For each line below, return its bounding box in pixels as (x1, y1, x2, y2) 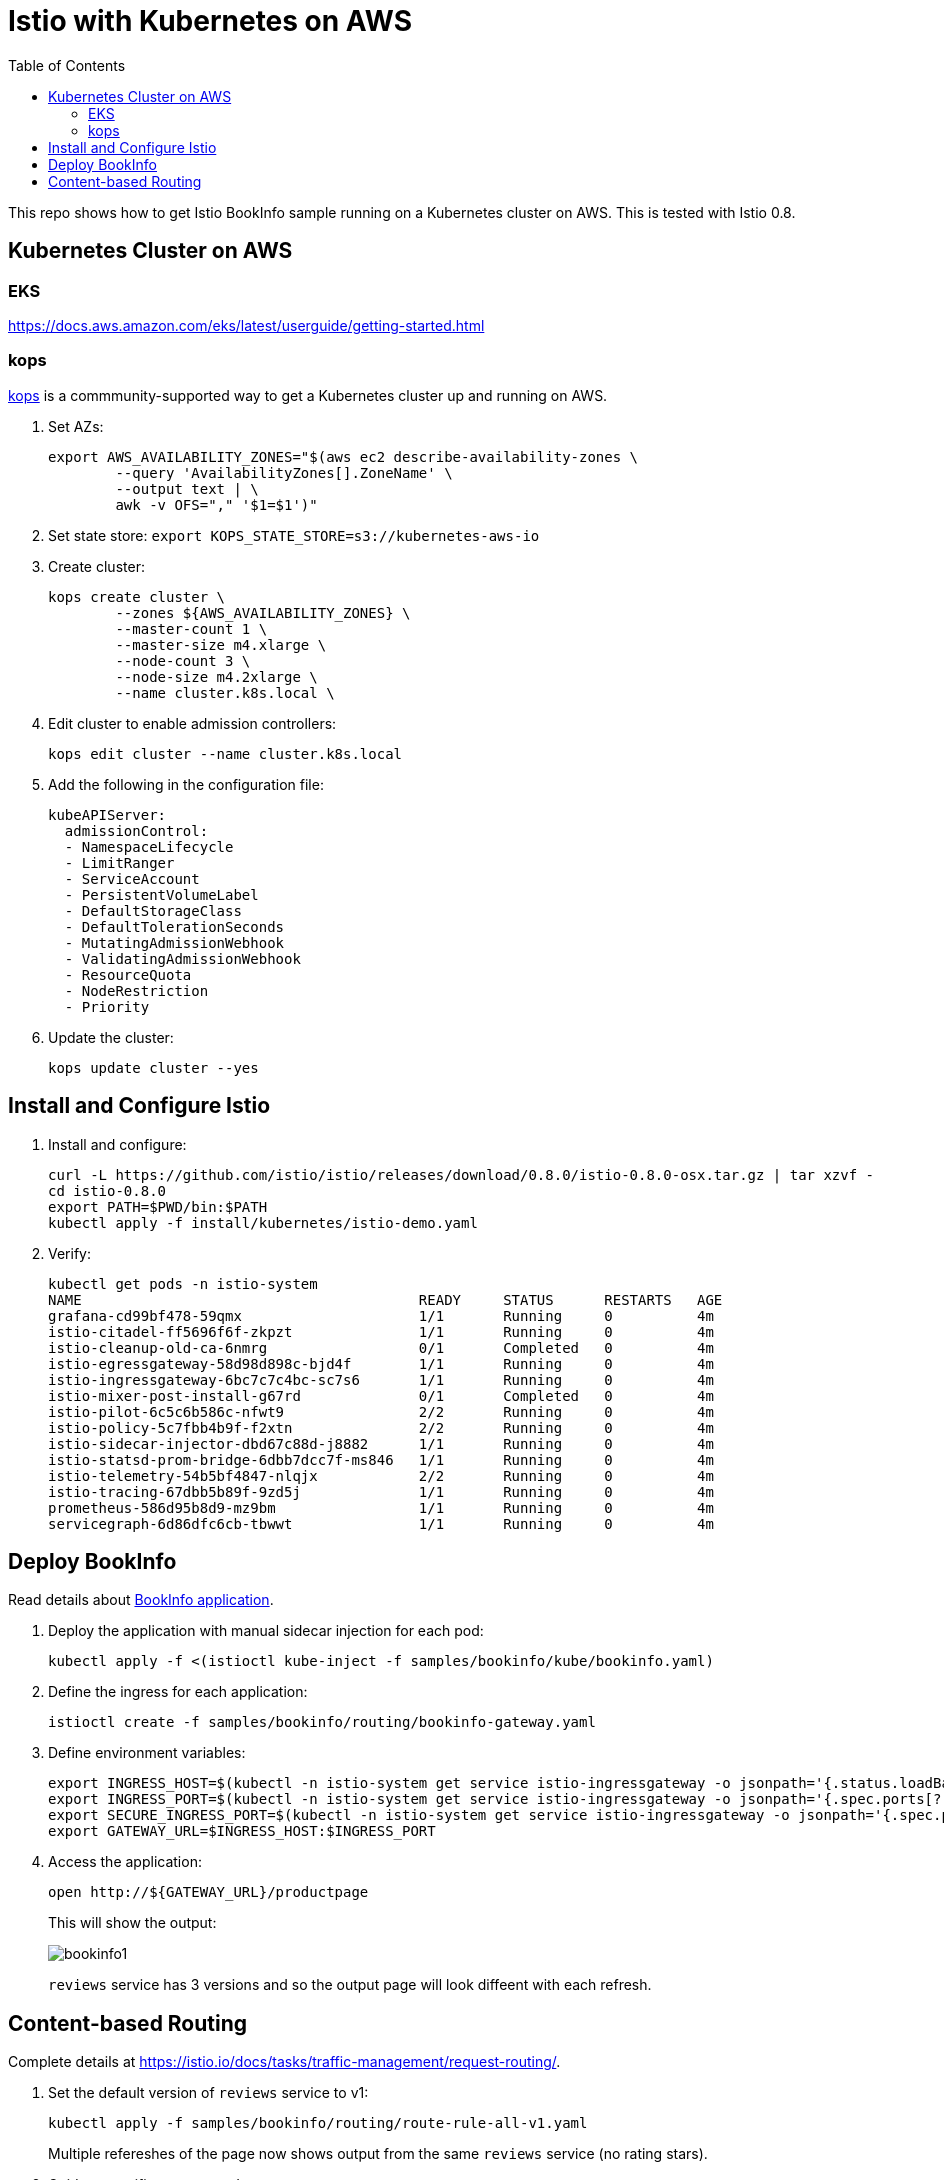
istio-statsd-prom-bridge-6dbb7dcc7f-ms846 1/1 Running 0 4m (48, 1451, 714, 1468)
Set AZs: (48, 417, 104, 435)
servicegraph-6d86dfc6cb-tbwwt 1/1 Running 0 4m (48, 1515, 714, 1532)
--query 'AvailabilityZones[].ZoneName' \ (115, 464, 453, 481)
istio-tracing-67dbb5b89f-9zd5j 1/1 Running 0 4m (48, 1483, 714, 1500)
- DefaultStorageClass (64, 902, 242, 919)
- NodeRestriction (64, 982, 209, 999)
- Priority (64, 998, 150, 1015)
